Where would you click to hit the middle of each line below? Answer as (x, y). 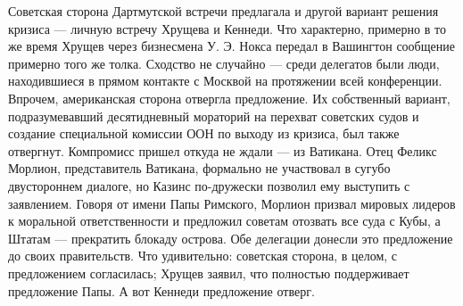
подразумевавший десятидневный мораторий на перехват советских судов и (214, 116)
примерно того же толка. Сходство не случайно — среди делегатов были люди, (224, 63)
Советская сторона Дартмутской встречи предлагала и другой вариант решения (223, 11)
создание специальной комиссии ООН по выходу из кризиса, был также (204, 133)
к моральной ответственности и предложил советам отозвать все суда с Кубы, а (224, 221)
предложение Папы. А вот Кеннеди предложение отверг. (161, 290)
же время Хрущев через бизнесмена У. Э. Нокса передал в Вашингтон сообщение (231, 46)
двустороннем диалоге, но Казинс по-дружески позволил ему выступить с (209, 185)
